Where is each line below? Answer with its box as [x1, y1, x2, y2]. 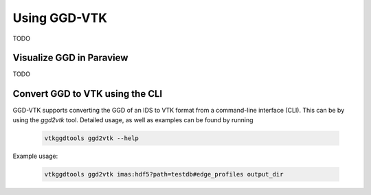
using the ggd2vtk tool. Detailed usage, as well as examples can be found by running [12, 115, 254, 124]
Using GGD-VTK [12, 10, 108, 25]
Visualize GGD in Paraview [12, 52, 128, 64]
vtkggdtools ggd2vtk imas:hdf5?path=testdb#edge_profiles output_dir [44, 170, 284, 178]
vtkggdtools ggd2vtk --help [44, 134, 139, 142]
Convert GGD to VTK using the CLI [12, 88, 163, 100]
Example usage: [12, 152, 58, 160]
